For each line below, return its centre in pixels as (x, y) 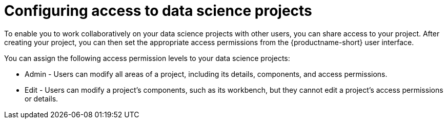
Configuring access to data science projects (158, 11)
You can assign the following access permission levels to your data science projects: (147, 58)
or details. (42, 98)
